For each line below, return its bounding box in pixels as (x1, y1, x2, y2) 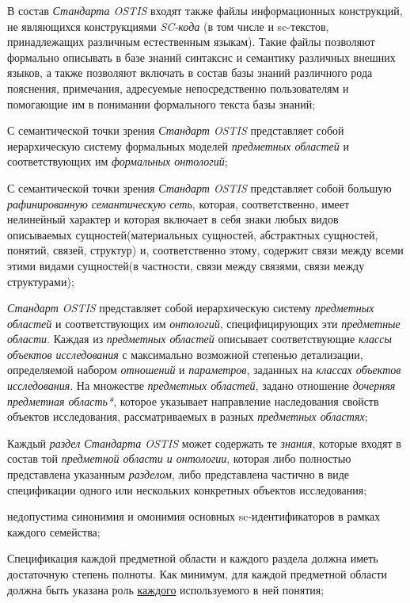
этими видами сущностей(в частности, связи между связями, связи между (7, 257, 365, 273)
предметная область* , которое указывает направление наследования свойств (7, 392, 379, 409)
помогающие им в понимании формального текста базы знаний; (7, 95, 316, 112)
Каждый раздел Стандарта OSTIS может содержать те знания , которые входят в (7, 434, 401, 451)
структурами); (7, 273, 74, 289)
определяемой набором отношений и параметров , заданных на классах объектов (7, 361, 401, 378)
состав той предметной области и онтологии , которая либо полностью (7, 450, 351, 467)
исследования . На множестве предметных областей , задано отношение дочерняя (7, 377, 396, 394)
